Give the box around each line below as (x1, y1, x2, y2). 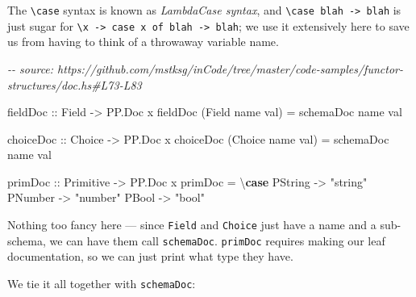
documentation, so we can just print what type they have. (7, 248, 293, 265)
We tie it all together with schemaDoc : (7, 274, 196, 291)
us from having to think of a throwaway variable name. (7, 33, 279, 50)
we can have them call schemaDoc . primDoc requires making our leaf (49, 232, 385, 249)
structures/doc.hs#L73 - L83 (7, 76, 142, 93)
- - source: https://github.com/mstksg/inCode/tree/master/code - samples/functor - (7, 60, 403, 77)
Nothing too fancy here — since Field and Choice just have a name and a (7, 216, 376, 233)
